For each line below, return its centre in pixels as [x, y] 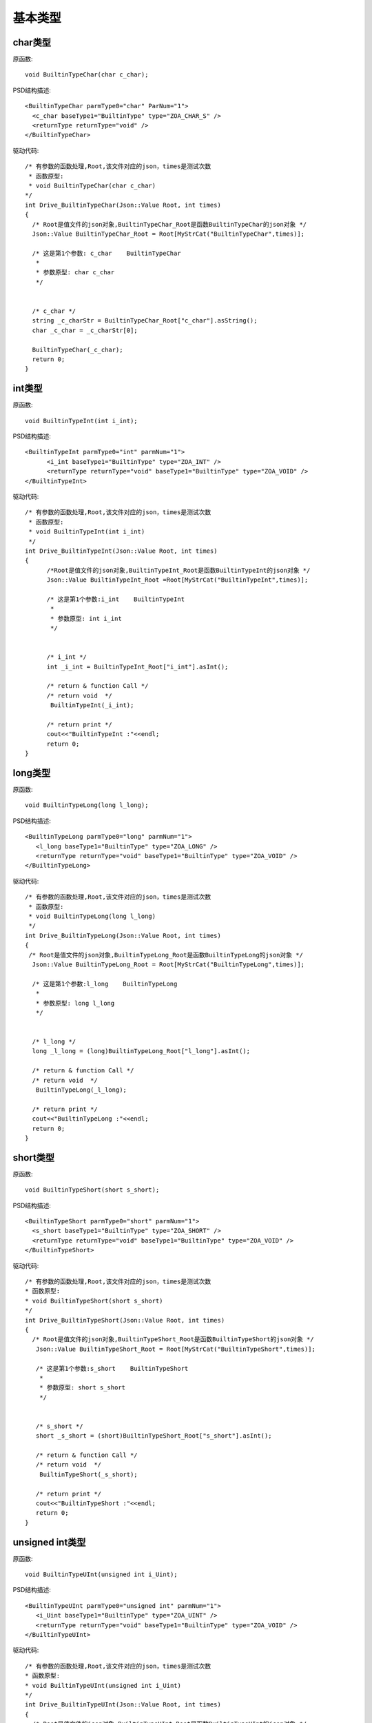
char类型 [32, 42]
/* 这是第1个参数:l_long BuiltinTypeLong [105, 983]
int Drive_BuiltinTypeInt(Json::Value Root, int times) [121, 551]
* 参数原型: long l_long [75, 1003]
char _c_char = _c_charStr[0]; [85, 330]
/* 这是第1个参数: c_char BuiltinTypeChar [107, 253]
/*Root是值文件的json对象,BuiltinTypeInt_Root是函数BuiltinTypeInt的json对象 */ [178, 570]
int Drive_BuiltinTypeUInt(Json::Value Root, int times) [123, 1705]
